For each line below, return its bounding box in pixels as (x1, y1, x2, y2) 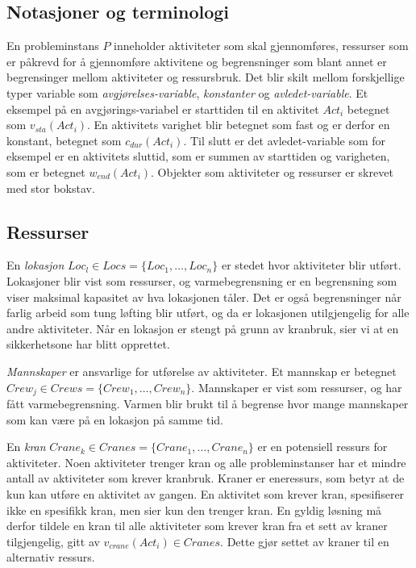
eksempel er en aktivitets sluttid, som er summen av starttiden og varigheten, (6, 148, 390, 165)
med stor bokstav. (6, 179, 95, 196)
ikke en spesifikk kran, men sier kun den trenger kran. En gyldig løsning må (6, 501, 382, 518)
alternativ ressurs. (6, 549, 95, 566)
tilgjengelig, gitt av (6, 532, 100, 549)
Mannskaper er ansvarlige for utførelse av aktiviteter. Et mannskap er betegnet (6, 362, 397, 379)
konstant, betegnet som (6, 132, 122, 148)
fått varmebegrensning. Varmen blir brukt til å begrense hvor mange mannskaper (6, 395, 409, 411)
